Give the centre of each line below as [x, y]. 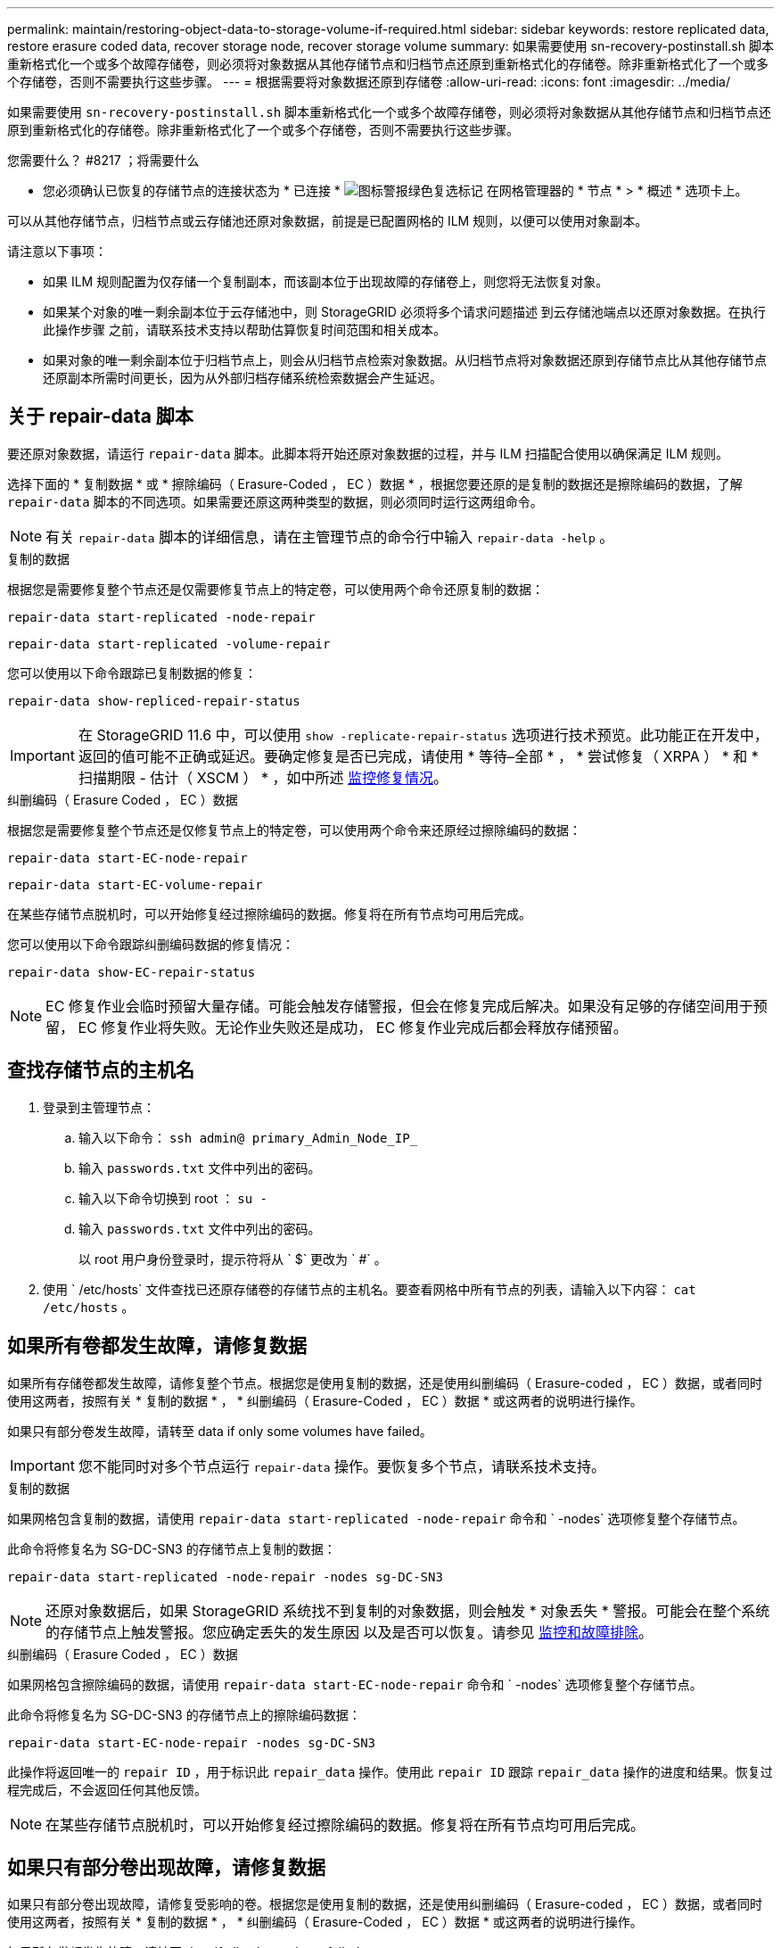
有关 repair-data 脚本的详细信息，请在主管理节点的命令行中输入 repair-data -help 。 [330, 537]
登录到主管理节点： [99, 1107]
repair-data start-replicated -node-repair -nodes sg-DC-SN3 [225, 1577]
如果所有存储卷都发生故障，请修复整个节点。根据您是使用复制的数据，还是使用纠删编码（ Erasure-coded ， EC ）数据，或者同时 [385, 1383]
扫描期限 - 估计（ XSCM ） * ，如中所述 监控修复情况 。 [263, 777]
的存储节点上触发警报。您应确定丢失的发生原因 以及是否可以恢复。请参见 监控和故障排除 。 [349, 1632]
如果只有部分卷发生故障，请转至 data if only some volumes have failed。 [220, 1431]
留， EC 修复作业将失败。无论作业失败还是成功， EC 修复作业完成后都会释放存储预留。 [337, 1027]
